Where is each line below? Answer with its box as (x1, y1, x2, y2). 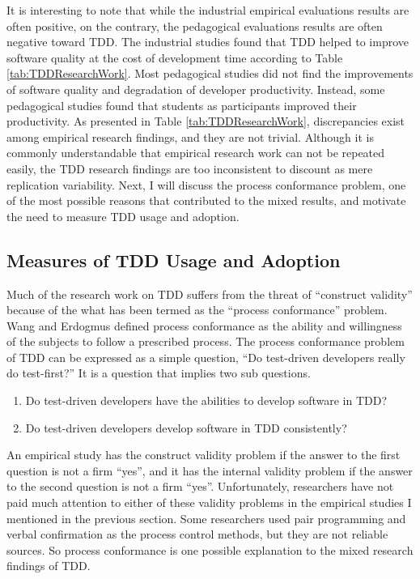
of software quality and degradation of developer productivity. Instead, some (6, 80, 385, 97)
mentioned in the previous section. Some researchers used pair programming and (6, 509, 406, 526)
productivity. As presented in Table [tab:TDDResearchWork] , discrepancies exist (6, 113, 405, 130)
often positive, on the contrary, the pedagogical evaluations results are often (6, 17, 383, 34)
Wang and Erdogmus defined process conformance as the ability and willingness (6, 317, 402, 334)
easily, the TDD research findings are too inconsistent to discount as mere (6, 160, 373, 177)
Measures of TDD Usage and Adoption (6, 247, 341, 272)
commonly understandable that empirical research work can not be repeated (6, 144, 385, 161)
